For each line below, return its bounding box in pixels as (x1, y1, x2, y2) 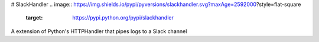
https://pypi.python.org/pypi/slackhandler (72, 14, 174, 21)
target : (25, 14, 43, 21)
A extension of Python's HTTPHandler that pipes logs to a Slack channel (11, 27, 187, 35)
